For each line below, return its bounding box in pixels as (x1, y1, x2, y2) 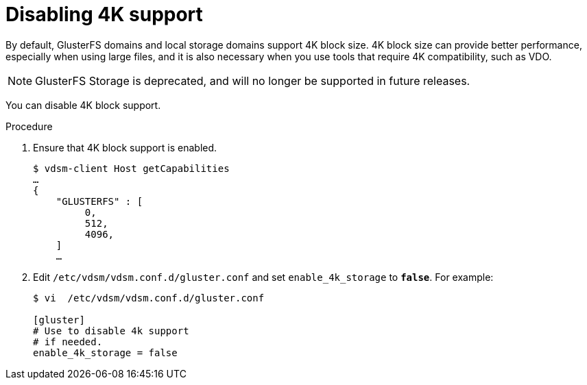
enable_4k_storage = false (33, 347, 178, 358)
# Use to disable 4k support (33, 325, 189, 336)
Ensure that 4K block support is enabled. (33, 141, 217, 153)
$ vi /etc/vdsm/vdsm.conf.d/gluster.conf (33, 292, 265, 303)
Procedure (5, 120, 53, 132)
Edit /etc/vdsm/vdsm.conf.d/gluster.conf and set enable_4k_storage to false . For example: (33, 271, 494, 283)
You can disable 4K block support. (5, 99, 161, 111)
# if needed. (33, 336, 103, 347)
